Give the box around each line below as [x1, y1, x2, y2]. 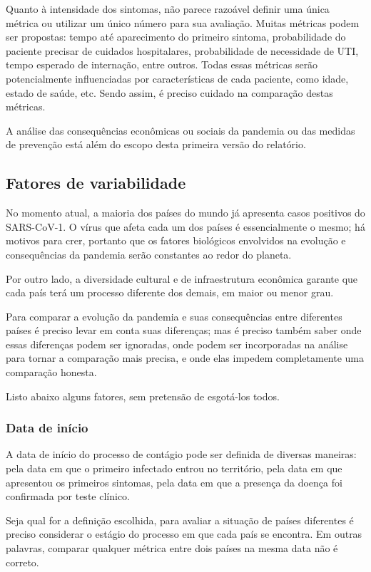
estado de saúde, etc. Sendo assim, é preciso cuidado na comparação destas [6, 85, 333, 100]
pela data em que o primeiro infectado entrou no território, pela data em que [6, 461, 342, 476]
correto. [6, 554, 39, 569]
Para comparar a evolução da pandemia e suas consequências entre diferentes [6, 308, 342, 323]
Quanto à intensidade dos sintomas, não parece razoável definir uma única [6, 1, 330, 16]
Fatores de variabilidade [6, 172, 186, 194]
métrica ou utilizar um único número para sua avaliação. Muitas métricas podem [6, 15, 360, 30]
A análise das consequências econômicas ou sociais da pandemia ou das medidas [6, 123, 355, 137]
